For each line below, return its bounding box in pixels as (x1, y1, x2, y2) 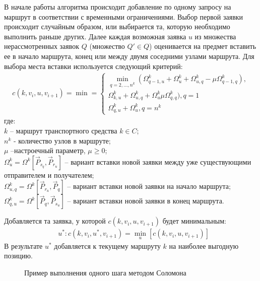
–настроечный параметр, (11, 145, 86, 156)
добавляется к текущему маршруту (54, 240, 161, 251)
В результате (4, 240, 43, 251)
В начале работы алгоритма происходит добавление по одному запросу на (4, 2, 231, 12)
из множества (194, 31, 236, 41)
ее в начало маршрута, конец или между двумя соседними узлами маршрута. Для (4, 50, 254, 61)
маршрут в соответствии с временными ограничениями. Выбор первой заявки (4, 11, 243, 22)
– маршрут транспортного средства (10, 125, 117, 136)
